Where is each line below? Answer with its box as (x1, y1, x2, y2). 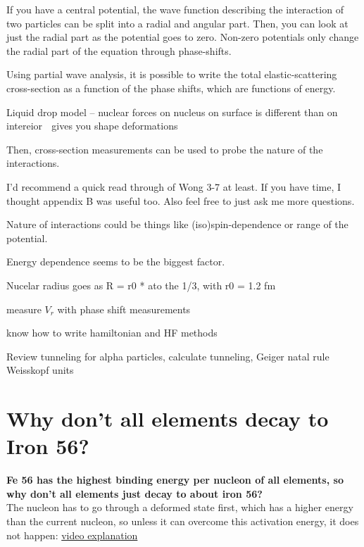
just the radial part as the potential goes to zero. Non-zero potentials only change (6, 30, 359, 44)
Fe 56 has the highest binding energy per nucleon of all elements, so (6, 472, 344, 487)
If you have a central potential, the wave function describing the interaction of (6, 2, 344, 16)
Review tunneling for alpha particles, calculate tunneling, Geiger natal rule (6, 348, 330, 363)
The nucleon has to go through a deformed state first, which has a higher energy (6, 500, 353, 515)
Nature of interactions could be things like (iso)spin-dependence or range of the (6, 217, 349, 232)
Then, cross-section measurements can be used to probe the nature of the (6, 142, 323, 156)
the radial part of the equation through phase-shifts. (6, 43, 232, 58)
